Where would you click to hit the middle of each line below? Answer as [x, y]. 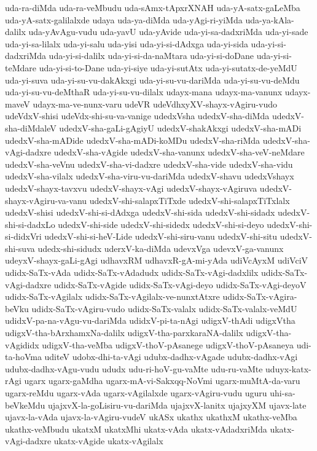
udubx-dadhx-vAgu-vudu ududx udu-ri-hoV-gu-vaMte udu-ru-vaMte [134, 368]
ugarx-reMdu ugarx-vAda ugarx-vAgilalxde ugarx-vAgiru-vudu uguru [136, 393]
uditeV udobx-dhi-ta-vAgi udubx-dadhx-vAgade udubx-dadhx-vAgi [171, 357]
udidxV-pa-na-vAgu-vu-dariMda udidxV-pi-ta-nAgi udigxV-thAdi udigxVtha [150, 320]
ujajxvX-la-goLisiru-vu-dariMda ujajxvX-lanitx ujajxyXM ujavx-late [177, 405]
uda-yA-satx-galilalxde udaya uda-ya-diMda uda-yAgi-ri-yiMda [124, 19]
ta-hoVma [23, 357]
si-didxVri [23, 236]
